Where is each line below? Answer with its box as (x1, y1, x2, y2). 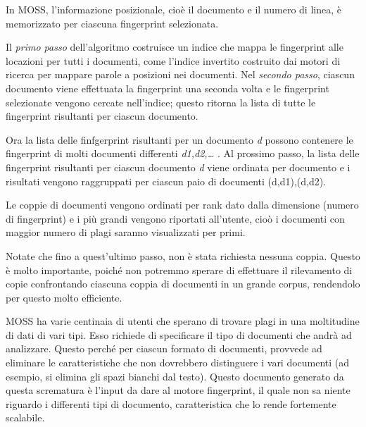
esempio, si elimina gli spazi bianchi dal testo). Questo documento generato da (6, 369, 344, 383)
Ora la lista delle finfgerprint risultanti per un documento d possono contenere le (6, 132, 353, 147)
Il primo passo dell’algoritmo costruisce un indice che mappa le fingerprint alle (6, 39, 343, 54)
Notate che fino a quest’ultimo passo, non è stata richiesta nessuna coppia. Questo (6, 248, 360, 263)
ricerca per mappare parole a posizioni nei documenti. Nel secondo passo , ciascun (6, 67, 355, 82)
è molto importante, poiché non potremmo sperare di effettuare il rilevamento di (6, 262, 353, 277)
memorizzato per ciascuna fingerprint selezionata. (6, 16, 219, 30)
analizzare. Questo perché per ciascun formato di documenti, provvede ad (6, 341, 322, 356)
